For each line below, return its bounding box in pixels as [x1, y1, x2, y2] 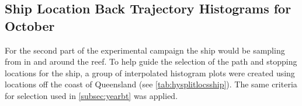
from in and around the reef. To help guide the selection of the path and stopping [5, 55, 297, 68]
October [5, 16, 55, 34]
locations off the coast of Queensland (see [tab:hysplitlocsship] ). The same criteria [5, 78, 297, 90]
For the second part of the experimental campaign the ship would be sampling [5, 44, 285, 56]
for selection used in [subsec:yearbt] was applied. [5, 89, 178, 101]
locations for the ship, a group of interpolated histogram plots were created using [5, 66, 295, 79]
